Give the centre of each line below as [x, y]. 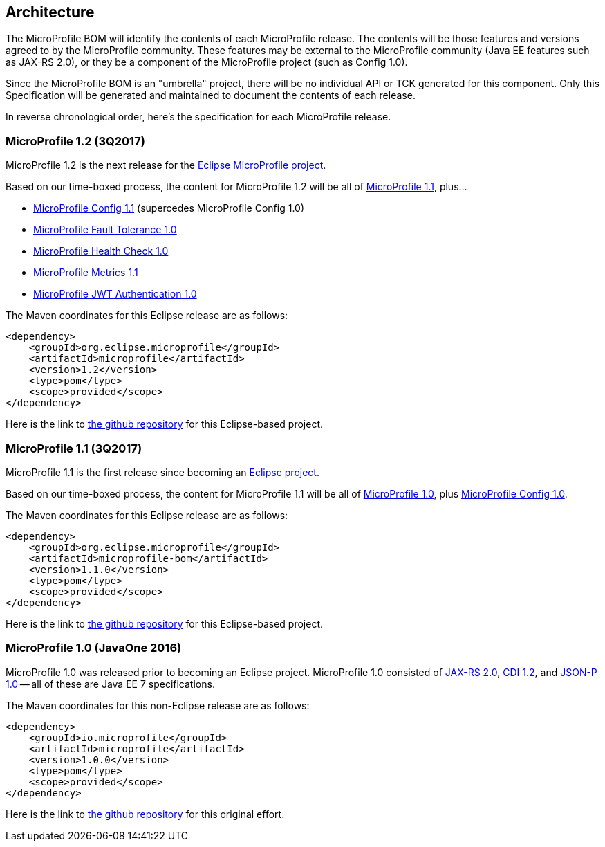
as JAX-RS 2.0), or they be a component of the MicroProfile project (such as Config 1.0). [207, 62]
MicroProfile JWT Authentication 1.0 [115, 294]
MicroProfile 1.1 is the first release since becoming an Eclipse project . [162, 472]
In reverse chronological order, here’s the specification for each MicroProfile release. [198, 117]
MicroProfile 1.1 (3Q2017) [74, 448]
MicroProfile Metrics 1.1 [86, 273]
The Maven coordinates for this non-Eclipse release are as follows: [158, 705]
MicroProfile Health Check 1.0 [101, 251]
